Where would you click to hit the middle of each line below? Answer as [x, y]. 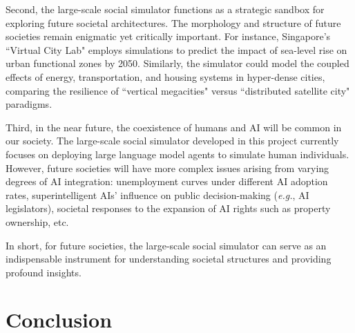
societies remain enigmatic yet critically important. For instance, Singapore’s [168, 36]
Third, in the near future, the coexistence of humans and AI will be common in [174, 127]
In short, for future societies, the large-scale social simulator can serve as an [166, 245]
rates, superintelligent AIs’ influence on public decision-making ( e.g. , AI [157, 194]
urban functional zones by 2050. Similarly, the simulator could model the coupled [177, 63]
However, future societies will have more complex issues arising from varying [167, 168]
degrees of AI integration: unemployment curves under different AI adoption [167, 181]
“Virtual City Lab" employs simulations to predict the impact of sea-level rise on [176, 49]
